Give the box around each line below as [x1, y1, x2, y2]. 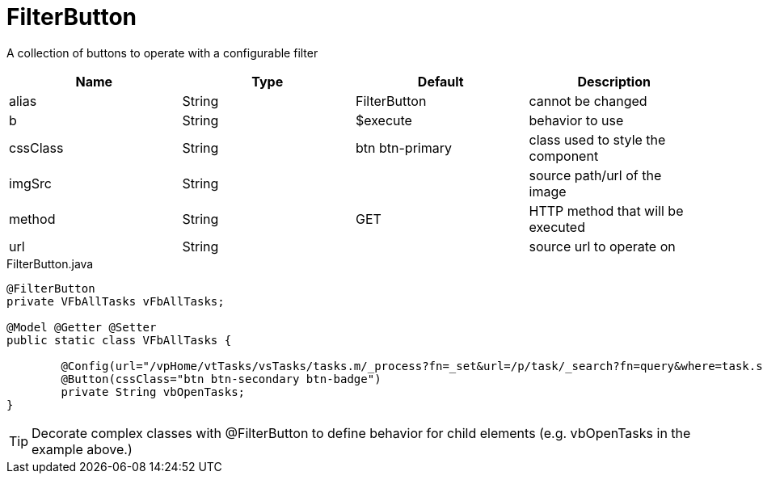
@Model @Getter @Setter [6, 320, 157, 334]
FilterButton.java [6, 256, 94, 271]
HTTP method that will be [529, 202, 684, 219]
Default [417, 73, 464, 90]
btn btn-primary [356, 139, 452, 156]
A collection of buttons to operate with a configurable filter [6, 45, 318, 60]
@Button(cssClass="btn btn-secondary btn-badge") [61, 372, 381, 385]
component [529, 147, 599, 164]
